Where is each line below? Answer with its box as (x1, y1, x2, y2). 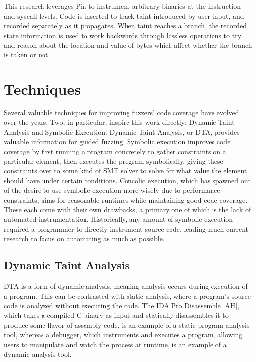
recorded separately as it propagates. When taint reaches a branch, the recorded (4, 20, 247, 31)
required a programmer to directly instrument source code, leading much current (4, 223, 249, 234)
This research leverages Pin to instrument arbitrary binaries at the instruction (4, 1, 241, 11)
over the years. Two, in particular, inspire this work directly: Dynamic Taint (4, 117, 235, 127)
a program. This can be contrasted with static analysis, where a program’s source (4, 290, 251, 301)
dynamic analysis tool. (4, 349, 72, 359)
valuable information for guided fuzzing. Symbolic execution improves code (4, 136, 231, 147)
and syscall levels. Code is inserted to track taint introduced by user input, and (4, 10, 244, 21)
